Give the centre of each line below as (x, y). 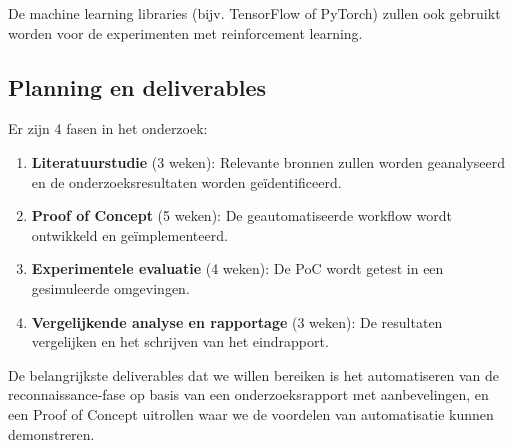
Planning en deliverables (137, 86)
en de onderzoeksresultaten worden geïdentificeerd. (186, 181)
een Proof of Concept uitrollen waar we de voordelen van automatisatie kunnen (251, 413)
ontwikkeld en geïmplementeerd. (129, 234)
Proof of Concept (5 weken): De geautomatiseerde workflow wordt (241, 215)
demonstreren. (51, 433)
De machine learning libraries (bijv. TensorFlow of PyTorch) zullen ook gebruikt (254, 13)
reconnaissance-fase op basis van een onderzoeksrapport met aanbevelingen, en (248, 394)
